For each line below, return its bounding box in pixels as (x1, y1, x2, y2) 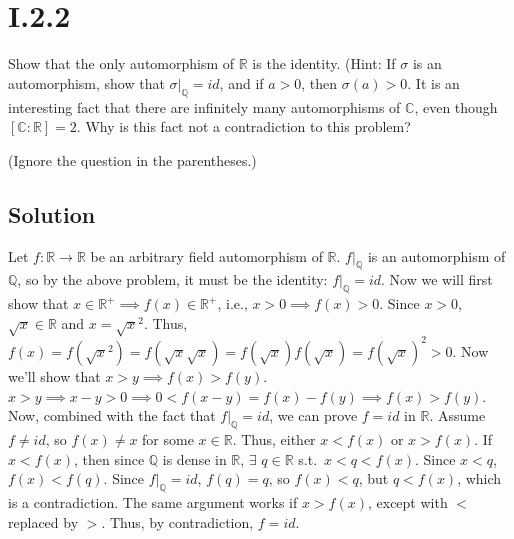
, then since (74, 448, 145, 469)
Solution (8, 198, 96, 229)
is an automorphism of (367, 245, 506, 266)
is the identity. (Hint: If (252, 53, 396, 74)
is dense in (162, 448, 227, 469)
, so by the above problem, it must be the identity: (17, 269, 328, 290)
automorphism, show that (8, 72, 165, 93)
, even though (414, 96, 498, 117)
